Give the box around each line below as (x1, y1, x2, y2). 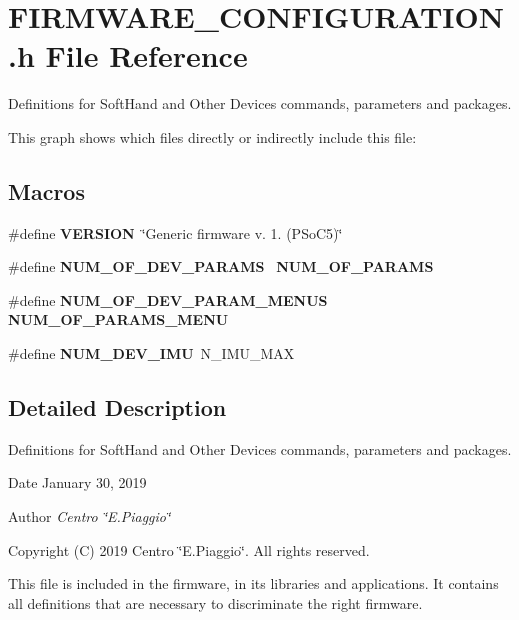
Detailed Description (8, 392, 227, 423)
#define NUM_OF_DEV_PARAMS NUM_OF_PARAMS (8, 256, 434, 277)
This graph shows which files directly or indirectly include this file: (8, 126, 417, 147)
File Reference (45, 35, 248, 76)
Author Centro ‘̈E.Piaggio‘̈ (8, 506, 171, 527)
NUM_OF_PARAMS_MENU (8, 309, 229, 330)
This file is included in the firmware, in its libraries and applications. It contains (8, 573, 499, 594)
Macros (8, 175, 85, 206)
